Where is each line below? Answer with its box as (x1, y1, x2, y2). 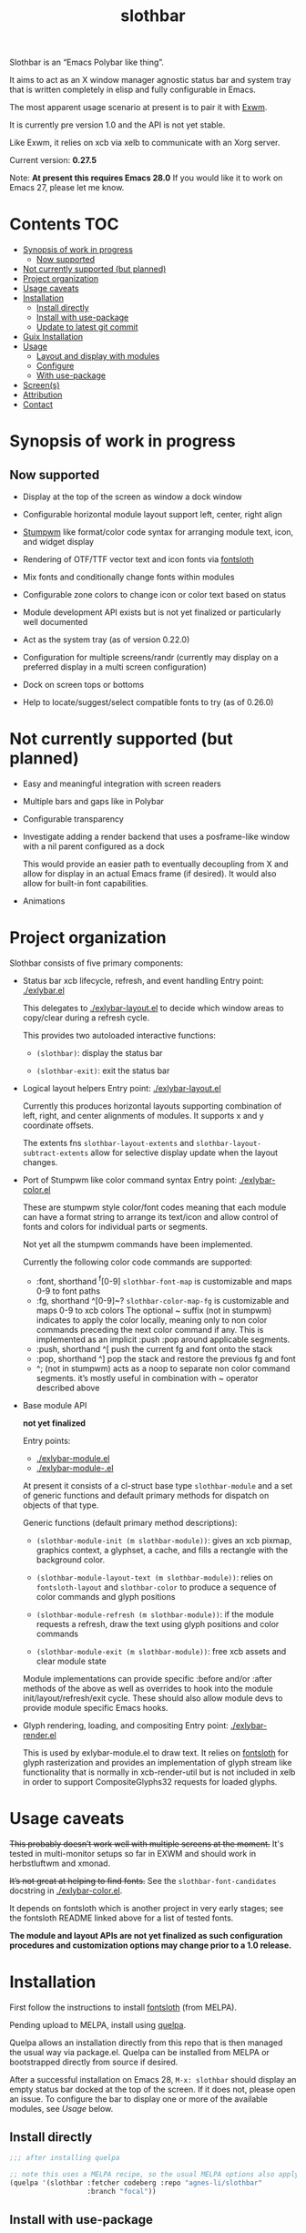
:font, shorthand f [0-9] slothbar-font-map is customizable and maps (36, 1275, 293, 1286)
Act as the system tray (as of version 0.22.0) (22, 634, 190, 645)
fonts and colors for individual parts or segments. (22, 1222, 208, 1232)
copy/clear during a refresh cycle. (22, 1012, 150, 1023)
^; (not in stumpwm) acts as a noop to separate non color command (36, 1363, 291, 1374)
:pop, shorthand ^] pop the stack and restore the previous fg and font (36, 1353, 296, 1364)
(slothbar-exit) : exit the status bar (36, 1065, 170, 1076)
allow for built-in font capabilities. (22, 878, 148, 889)
